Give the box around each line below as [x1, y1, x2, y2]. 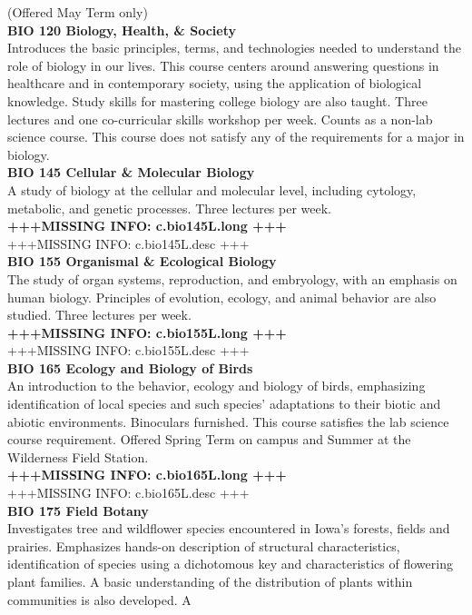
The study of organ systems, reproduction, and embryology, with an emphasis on [7, 269, 457, 288]
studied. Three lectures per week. [7, 305, 192, 324]
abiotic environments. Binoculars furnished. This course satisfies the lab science [7, 412, 449, 431]
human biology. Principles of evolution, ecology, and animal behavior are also [7, 287, 437, 306]
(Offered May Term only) [7, 3, 148, 21]
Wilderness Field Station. [7, 447, 149, 466]
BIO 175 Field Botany [7, 501, 149, 520]
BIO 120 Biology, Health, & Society [7, 20, 236, 39]
